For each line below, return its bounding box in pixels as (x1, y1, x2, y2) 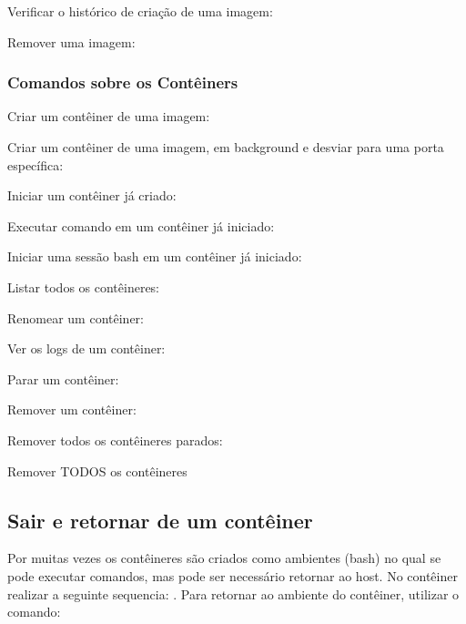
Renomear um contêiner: (7, 308, 144, 327)
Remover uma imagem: (7, 32, 136, 51)
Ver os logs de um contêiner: (7, 339, 166, 358)
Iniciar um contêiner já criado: (7, 186, 177, 205)
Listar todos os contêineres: (7, 277, 160, 296)
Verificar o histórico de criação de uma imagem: (7, 2, 273, 20)
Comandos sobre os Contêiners (7, 71, 238, 94)
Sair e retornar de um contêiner (7, 506, 313, 534)
